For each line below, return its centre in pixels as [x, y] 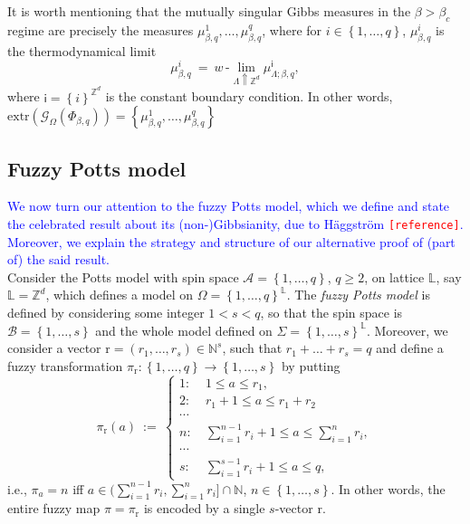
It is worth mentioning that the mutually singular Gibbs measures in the [209, 11]
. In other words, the [388, 488]
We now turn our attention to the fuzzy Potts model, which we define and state [229, 206]
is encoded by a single [204, 508]
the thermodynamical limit [82, 50]
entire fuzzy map [54, 508]
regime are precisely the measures [101, 29]
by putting [311, 365]
